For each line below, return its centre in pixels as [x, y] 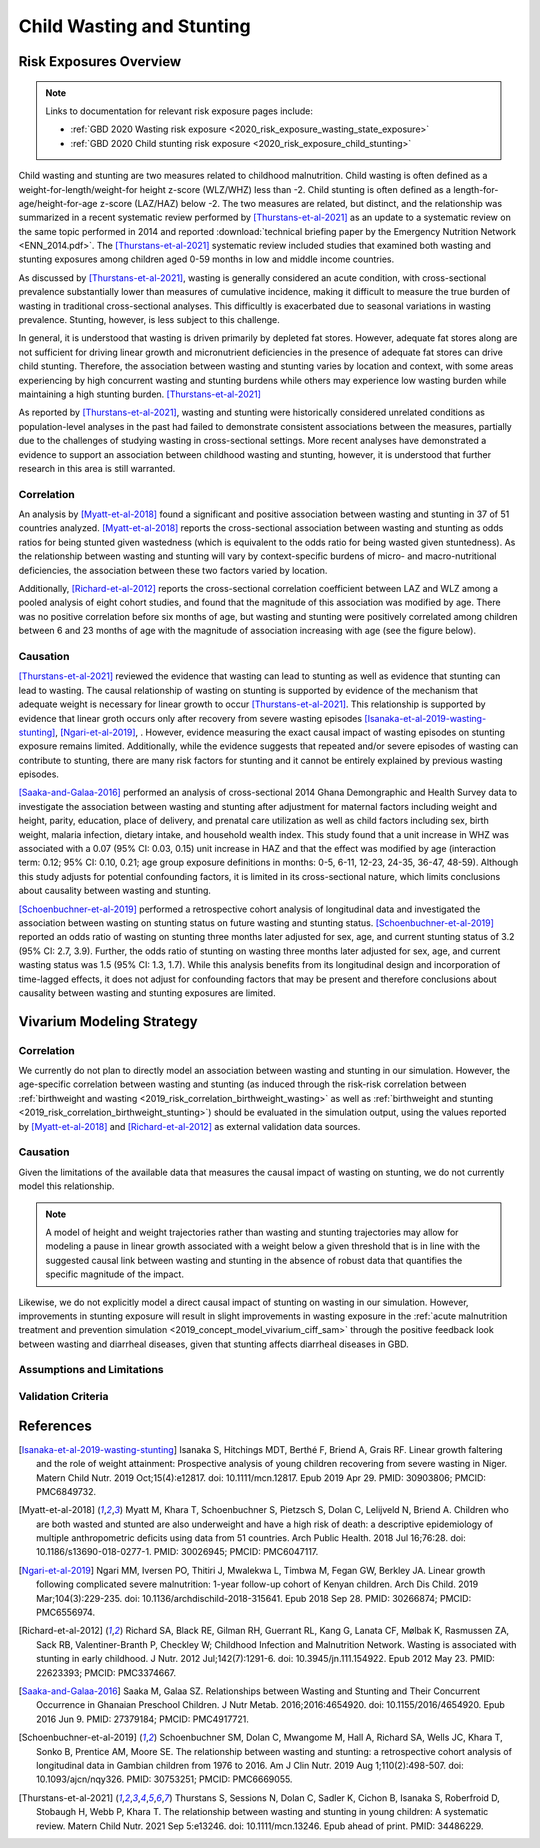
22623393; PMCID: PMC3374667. [106, 1672]
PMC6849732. [66, 1491]
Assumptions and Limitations [91, 1370]
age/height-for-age [58, 203]
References [55, 1425]
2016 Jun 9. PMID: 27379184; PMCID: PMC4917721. [143, 1719]
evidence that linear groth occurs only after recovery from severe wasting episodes [190, 718]
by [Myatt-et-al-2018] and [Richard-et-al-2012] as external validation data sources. [189, 1126]
